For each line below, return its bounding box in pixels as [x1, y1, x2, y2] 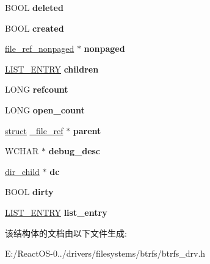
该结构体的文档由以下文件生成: [5, 226, 127, 239]
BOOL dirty [5, 185, 54, 198]
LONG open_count [5, 103, 85, 116]
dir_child [5, 165, 40, 177]
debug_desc [48, 144, 101, 157]
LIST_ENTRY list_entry [5, 205, 107, 218]
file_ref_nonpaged [5, 42, 74, 55]
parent [73, 124, 101, 137]
